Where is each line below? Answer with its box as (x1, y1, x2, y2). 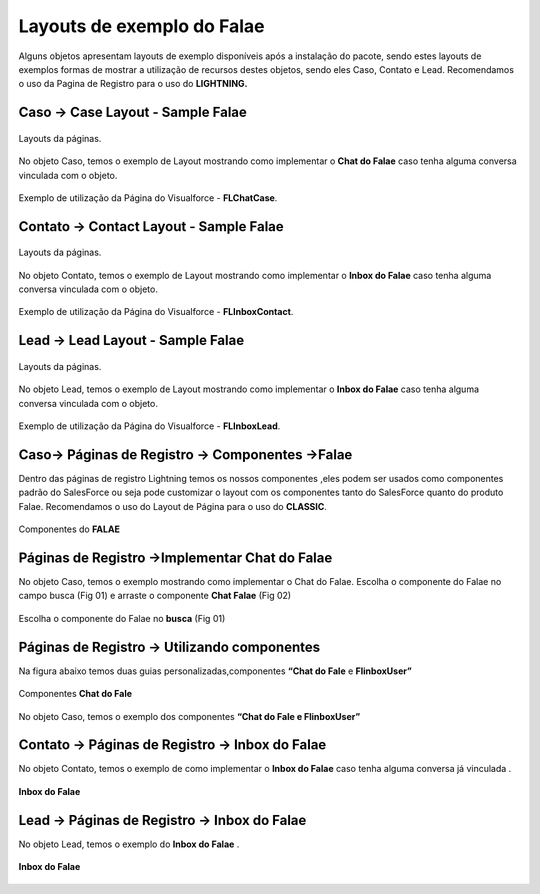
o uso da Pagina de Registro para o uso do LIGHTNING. (18, 78, 249, 90)
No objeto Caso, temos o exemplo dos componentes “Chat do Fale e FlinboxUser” (18, 710, 361, 722)
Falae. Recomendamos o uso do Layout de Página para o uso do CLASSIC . (18, 500, 327, 512)
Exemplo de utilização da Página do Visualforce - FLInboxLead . (18, 420, 281, 432)
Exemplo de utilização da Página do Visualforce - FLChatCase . (18, 191, 278, 204)
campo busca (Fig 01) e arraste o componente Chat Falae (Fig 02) (18, 590, 292, 602)
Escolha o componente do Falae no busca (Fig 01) (18, 612, 226, 624)
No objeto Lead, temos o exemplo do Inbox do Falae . (18, 838, 240, 850)
